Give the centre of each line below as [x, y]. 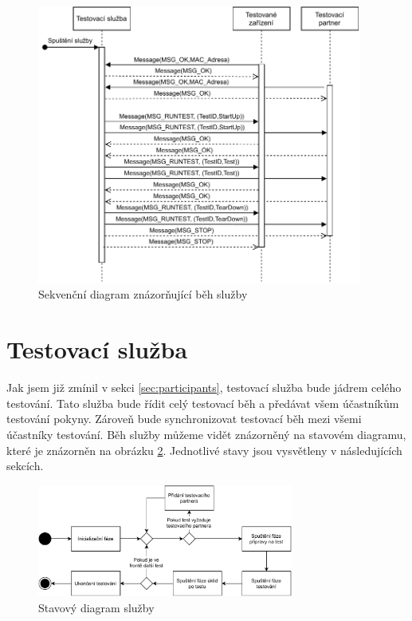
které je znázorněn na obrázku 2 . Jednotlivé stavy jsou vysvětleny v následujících [204, 450]
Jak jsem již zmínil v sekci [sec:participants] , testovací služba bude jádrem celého [204, 388]
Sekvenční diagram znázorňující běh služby [143, 294]
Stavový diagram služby [96, 607]
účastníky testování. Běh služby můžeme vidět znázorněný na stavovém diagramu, [206, 434]
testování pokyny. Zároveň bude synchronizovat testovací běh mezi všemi [184, 419]
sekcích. [25, 466]
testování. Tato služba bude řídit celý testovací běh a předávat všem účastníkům [203, 403]
